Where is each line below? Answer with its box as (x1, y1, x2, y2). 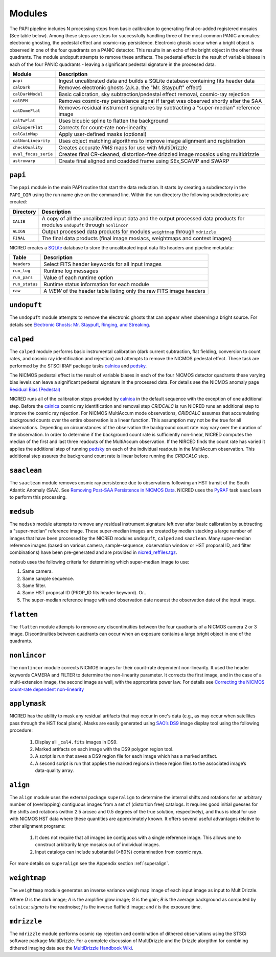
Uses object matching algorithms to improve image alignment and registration (58, 137, 245, 144)
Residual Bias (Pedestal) (9, 386, 61, 392)
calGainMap (12, 131, 38, 137)
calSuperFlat (12, 125, 43, 130)
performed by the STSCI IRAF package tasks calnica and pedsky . (9, 363, 147, 369)
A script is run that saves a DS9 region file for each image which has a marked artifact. (35, 753, 218, 759)
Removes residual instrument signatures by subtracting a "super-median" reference (58, 104, 260, 111)
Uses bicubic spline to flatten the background (58, 117, 168, 124)
